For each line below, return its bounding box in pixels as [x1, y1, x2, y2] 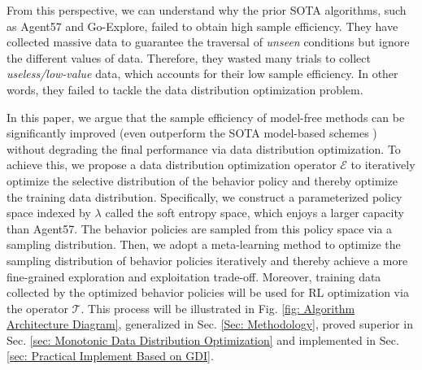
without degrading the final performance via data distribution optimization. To [7, 140, 401, 157]
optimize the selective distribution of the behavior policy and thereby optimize [7, 172, 398, 189]
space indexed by [7, 204, 91, 221]
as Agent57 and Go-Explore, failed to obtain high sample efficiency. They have [7, 17, 398, 34]
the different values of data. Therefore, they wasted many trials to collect [7, 49, 371, 66]
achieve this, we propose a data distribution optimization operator [7, 156, 337, 173]
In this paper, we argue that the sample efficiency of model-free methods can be [7, 108, 405, 125]
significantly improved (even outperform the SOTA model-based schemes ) [7, 124, 377, 141]
